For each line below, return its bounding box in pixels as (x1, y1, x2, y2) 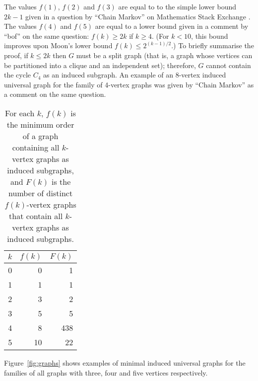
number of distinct (8, 187, 73, 199)
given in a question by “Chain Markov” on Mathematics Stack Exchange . (25, 11, 251, 21)
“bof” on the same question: (4, 30, 89, 41)
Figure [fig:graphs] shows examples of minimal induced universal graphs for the (4, 357, 246, 368)
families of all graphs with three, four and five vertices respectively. (4, 367, 208, 378)
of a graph (22, 130, 59, 142)
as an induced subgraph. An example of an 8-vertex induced (43, 70, 226, 80)
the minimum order (6, 118, 74, 130)
